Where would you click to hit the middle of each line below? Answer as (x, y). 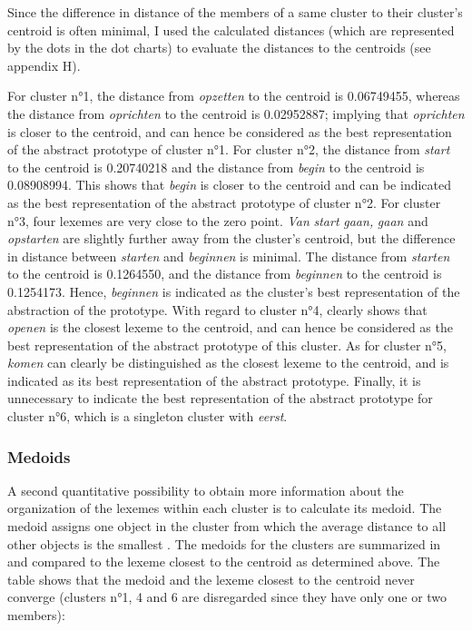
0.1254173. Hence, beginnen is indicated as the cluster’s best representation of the (234, 291)
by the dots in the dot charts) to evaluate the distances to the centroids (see (219, 48)
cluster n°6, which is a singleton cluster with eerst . (147, 416)
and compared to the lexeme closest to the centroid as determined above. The (224, 562)
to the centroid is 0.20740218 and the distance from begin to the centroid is (216, 167)
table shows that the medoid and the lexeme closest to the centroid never (211, 579)
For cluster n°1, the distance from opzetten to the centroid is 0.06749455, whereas (234, 96)
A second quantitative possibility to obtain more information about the (206, 490)
